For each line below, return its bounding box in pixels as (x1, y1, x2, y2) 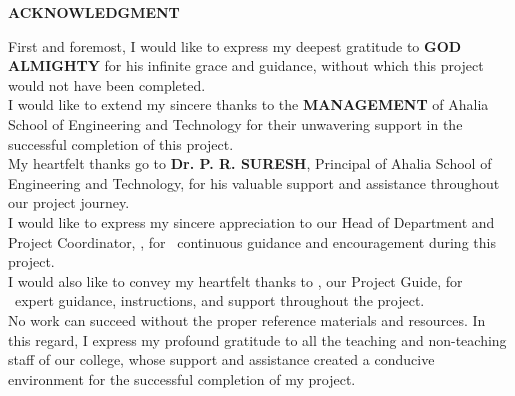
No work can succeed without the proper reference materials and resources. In (8, 309, 486, 330)
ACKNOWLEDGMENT (8, 2, 180, 22)
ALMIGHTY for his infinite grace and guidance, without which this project (8, 55, 484, 76)
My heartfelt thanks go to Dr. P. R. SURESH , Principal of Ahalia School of (8, 153, 492, 174)
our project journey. (8, 192, 130, 213)
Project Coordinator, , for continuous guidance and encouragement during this (8, 231, 496, 252)
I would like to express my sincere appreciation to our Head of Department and (8, 211, 495, 232)
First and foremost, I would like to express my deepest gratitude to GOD (8, 35, 462, 56)
